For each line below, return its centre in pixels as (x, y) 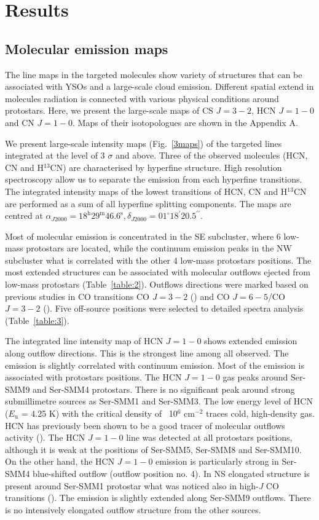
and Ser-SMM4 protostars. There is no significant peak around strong (164, 389)
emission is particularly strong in (217, 461)
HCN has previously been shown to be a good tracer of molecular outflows (145, 425)
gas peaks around (255, 377)
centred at (24, 215)
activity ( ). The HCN (45, 437)
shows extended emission (251, 341)
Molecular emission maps (87, 48)
